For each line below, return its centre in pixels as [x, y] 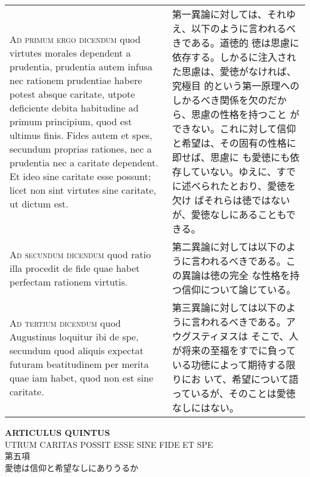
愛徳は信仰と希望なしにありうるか [72, 467]
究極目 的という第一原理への [236, 86]
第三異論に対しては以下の [229, 307]
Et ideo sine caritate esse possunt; [80, 176]
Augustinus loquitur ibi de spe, [74, 337]
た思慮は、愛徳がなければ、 [234, 71]
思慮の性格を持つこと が [245, 114]
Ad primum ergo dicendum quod [75, 39]
